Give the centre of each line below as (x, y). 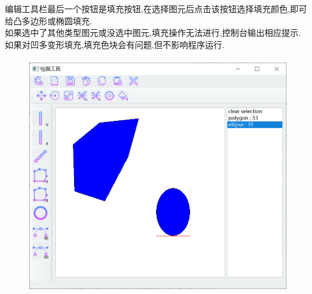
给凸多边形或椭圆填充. (49, 20)
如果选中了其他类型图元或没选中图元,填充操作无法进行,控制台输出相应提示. (153, 32)
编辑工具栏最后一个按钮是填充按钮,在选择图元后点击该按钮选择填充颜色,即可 (156, 9)
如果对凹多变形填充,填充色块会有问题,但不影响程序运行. (115, 44)
